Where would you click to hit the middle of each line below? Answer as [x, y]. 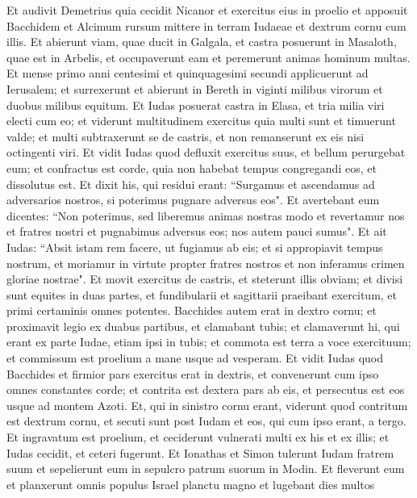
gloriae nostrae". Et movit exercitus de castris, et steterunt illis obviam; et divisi [205, 279]
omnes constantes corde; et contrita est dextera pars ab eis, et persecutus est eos [206, 389]
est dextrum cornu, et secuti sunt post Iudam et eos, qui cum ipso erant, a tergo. [206, 421]
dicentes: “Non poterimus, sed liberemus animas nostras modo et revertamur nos [206, 215]
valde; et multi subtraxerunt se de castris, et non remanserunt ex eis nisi [186, 136]
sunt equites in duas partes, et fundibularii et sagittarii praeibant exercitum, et [202, 294]
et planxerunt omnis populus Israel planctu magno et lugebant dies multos [191, 484]
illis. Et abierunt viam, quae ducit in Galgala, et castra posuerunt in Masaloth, [202, 42]
